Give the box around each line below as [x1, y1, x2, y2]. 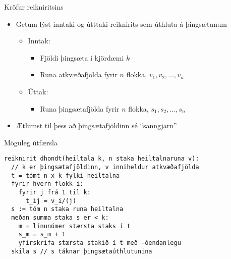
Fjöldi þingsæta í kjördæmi [40, 52, 124, 63]
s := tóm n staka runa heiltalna [11, 205, 124, 213]
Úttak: [28, 86, 48, 96]
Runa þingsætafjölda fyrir [40, 103, 120, 114]
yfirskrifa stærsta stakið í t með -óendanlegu [18, 239, 181, 246]
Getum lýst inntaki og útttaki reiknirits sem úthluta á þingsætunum [16, 18, 227, 29]
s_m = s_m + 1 [18, 231, 66, 238]
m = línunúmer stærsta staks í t [18, 222, 131, 230]
